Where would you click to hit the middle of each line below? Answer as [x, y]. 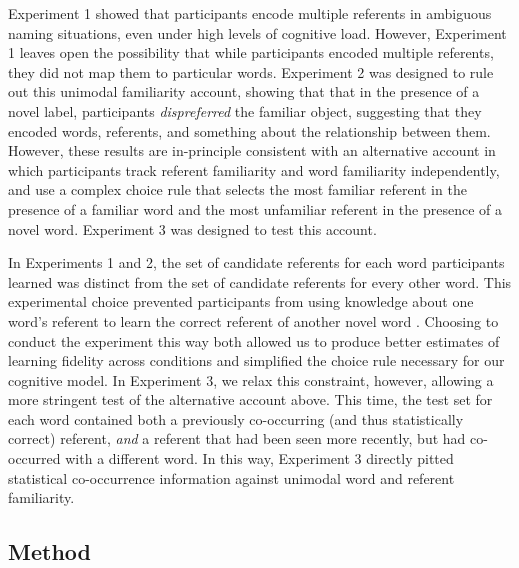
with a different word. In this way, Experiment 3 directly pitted [259, 458]
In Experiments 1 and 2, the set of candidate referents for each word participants [256, 262]
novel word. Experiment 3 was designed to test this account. [192, 228]
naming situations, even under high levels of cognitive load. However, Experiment [257, 32]
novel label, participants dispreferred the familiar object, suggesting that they [245, 110]
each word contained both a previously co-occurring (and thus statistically [236, 418]
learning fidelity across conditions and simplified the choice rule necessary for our [256, 360]
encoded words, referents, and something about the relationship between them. [249, 130]
